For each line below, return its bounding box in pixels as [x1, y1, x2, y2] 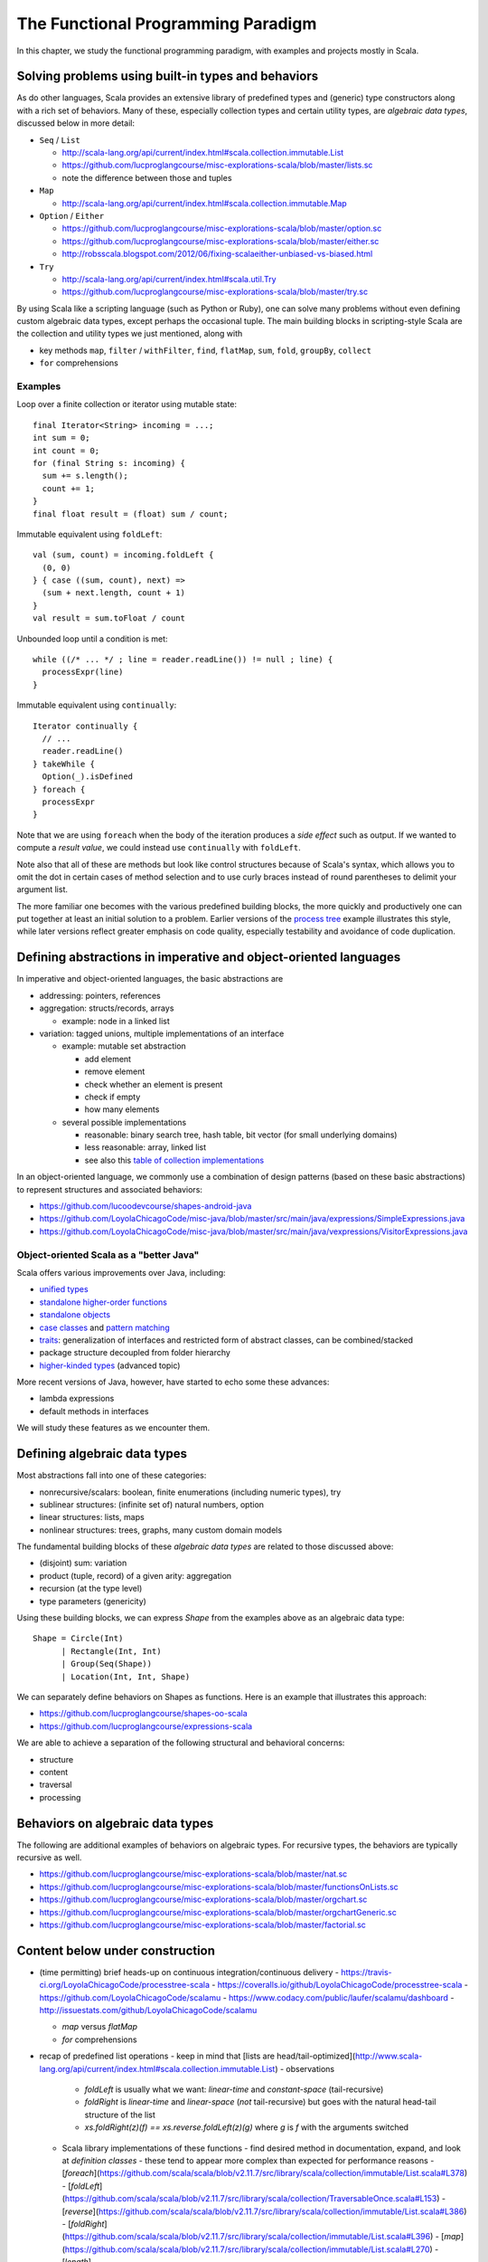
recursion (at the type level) [39, 1583, 143, 1594]
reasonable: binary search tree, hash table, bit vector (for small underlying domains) [84, 1129, 398, 1140]
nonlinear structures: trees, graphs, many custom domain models [39, 1525, 283, 1535]
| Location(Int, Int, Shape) [61, 1671, 191, 1682]
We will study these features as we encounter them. [16, 1422, 211, 1433]
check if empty [84, 1091, 141, 1102]
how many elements [84, 1104, 160, 1115]
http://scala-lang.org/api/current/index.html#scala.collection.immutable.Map [61, 197, 347, 208]
